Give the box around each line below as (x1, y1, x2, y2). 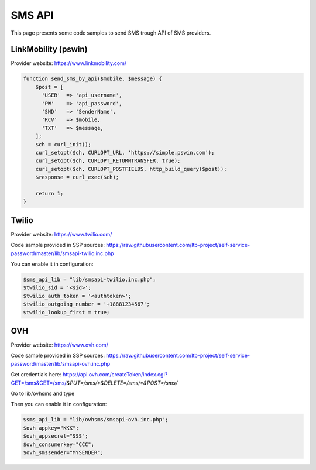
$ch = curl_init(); (35, 141, 92, 147)
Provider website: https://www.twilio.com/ (11, 231, 112, 238)
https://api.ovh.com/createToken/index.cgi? (62, 371, 168, 378)
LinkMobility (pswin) (11, 44, 88, 54)
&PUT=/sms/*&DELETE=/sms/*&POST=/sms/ (66, 379, 178, 386)
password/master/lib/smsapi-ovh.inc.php (11, 360, 111, 367)
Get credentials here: (11, 371, 61, 378)
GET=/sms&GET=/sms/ (11, 379, 67, 386)
